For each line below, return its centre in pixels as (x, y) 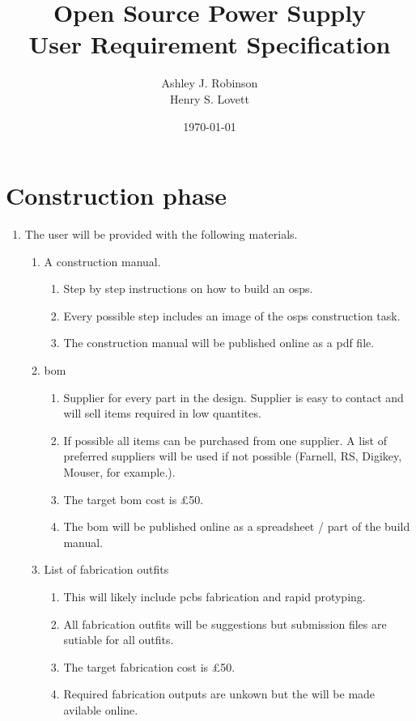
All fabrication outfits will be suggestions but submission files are (225, 623)
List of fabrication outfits (106, 569)
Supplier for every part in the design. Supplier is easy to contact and (233, 397)
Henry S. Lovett (210, 98)
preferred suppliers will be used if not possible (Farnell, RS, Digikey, (233, 456)
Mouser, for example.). (119, 471)
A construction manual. (102, 261)
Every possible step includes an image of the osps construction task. (232, 315)
